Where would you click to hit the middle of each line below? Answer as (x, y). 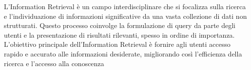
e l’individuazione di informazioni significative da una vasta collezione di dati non (125, 16)
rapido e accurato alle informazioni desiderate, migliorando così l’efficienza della (123, 53)
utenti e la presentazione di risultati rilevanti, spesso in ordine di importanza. (119, 35)
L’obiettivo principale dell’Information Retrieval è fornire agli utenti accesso (117, 44)
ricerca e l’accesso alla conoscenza (54, 63)
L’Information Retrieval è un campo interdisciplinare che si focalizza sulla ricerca (125, 6)
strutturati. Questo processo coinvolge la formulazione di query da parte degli (120, 25)
